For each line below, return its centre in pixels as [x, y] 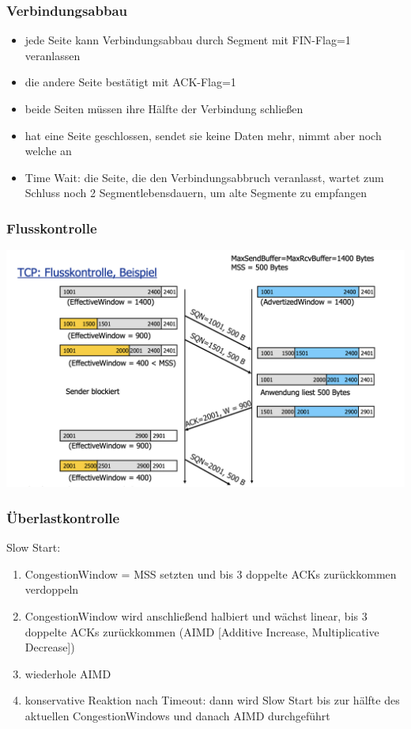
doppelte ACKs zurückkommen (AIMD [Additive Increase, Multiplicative [202, 631]
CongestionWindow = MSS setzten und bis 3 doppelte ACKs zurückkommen [211, 573]
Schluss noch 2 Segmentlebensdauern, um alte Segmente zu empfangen [196, 193]
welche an [48, 151]
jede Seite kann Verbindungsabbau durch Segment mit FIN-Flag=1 [188, 40]
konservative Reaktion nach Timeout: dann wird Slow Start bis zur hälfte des [212, 700]
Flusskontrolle [52, 228]
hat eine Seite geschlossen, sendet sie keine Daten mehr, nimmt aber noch [203, 135]
